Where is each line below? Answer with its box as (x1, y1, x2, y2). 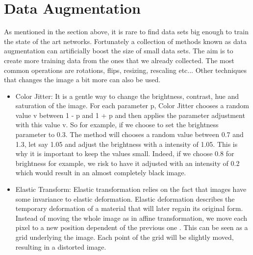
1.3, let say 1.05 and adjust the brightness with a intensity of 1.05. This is (15, 139, 238, 149)
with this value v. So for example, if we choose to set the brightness (15, 119, 219, 130)
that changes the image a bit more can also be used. (4, 74, 161, 85)
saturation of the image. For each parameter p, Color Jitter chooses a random (15, 100, 249, 111)
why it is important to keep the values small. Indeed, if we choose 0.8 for (15, 148, 234, 159)
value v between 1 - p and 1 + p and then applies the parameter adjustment (15, 110, 245, 120)
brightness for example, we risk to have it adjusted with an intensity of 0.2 (15, 158, 240, 168)
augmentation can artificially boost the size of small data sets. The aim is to (4, 46, 233, 56)
